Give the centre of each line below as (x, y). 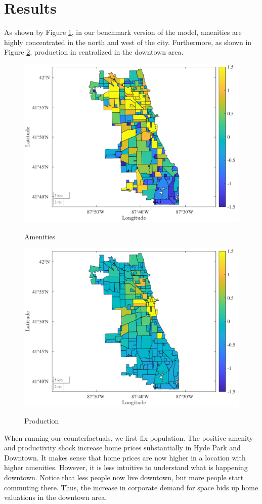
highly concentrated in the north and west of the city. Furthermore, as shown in (128, 42)
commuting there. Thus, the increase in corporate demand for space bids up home (131, 487)
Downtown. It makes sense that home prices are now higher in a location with (125, 457)
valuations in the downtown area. (56, 497)
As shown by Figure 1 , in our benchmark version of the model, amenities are (123, 32)
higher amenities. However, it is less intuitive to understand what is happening (126, 467)
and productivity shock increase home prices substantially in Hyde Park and (122, 448)
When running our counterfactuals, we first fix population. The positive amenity (129, 437)
